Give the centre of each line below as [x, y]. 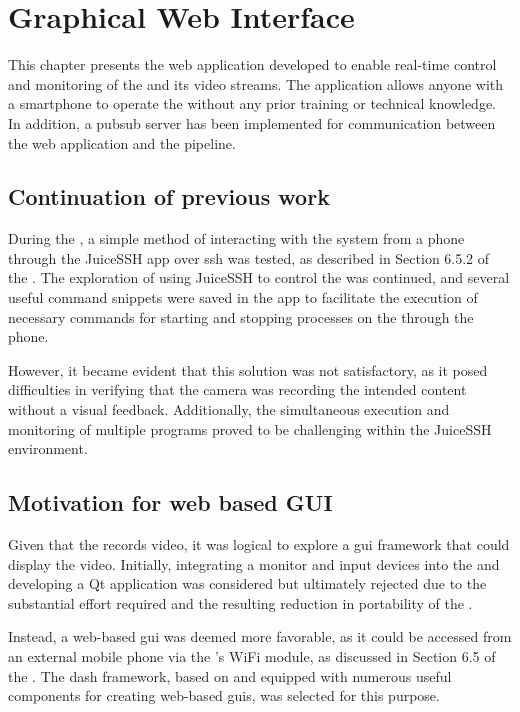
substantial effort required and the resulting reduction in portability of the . [240, 602]
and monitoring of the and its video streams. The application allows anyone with [256, 83]
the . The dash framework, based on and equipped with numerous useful [230, 675]
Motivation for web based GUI [170, 502]
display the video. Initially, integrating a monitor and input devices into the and [254, 563]
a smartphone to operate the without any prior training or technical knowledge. [252, 103]
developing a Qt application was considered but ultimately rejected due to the [247, 583]
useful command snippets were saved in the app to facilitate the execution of [243, 297]
